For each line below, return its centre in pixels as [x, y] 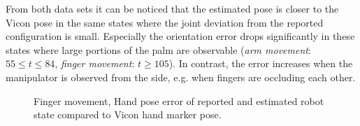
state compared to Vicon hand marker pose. [128, 114]
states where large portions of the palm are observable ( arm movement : [158, 49]
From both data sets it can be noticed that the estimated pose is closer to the [172, 8]
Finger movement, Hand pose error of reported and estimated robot [179, 100]
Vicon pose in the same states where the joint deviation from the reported [165, 22]
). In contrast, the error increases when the [261, 63]
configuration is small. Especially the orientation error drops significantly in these [180, 36]
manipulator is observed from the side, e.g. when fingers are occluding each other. [181, 77]
